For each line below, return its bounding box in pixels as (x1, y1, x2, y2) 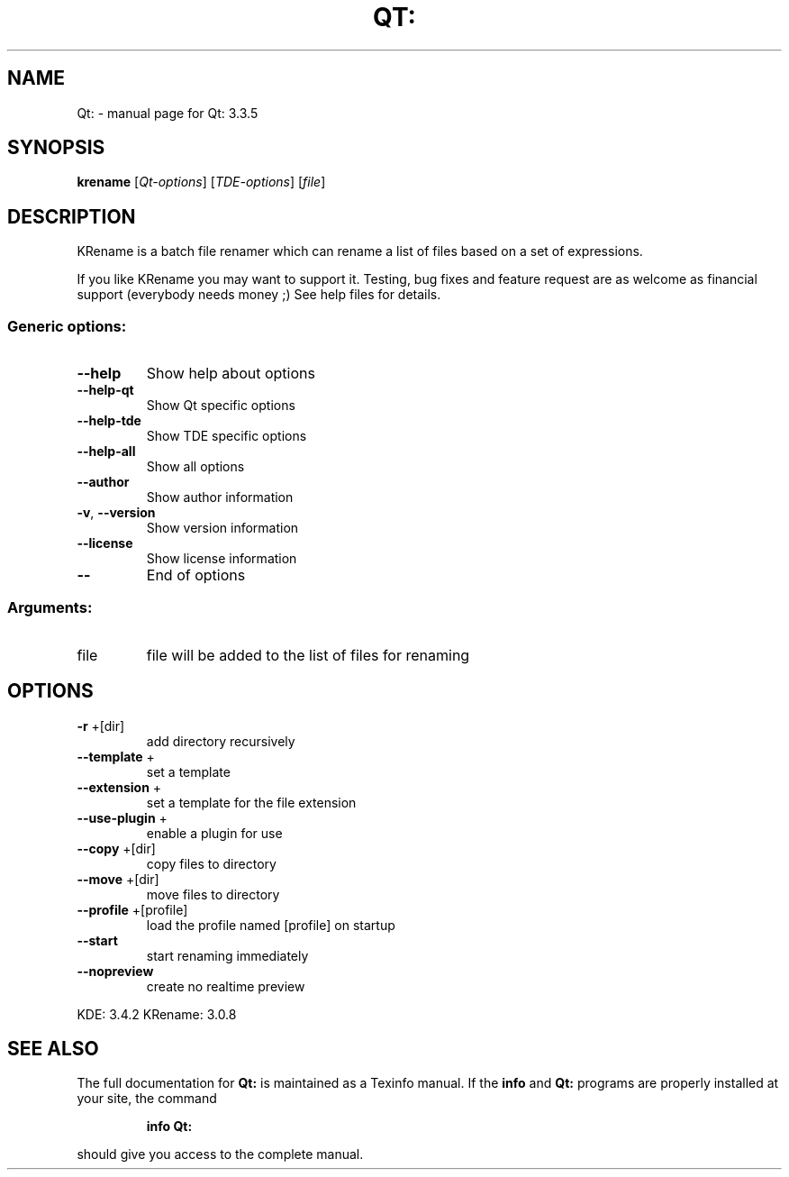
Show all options (146, 459, 245, 475)
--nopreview (77, 963, 154, 979)
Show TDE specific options (146, 428, 307, 444)
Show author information (146, 489, 294, 506)
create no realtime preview (146, 978, 305, 994)
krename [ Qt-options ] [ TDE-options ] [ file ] (77, 174, 326, 190)
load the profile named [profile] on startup (146, 917, 395, 933)
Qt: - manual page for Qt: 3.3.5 (77, 105, 258, 121)
